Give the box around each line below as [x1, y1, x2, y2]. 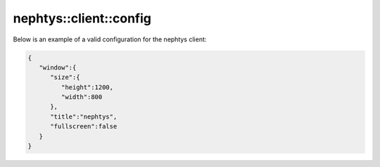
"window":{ [39, 63, 77, 72]
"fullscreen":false [50, 123, 118, 131]
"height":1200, [61, 83, 114, 91]
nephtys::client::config [13, 11, 151, 26]
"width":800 [61, 93, 103, 101]
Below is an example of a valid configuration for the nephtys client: [13, 35, 207, 44]
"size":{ [50, 74, 80, 81]
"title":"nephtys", [50, 112, 118, 121]
